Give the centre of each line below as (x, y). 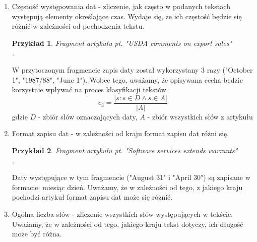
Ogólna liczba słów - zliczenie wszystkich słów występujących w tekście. (122, 214)
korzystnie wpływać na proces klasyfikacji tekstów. (90, 89)
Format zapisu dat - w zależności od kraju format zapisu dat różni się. (120, 133)
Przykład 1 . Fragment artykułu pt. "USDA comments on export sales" (122, 43)
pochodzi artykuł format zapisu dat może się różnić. (92, 197)
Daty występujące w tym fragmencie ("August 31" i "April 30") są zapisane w (131, 177)
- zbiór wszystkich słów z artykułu (200, 116)
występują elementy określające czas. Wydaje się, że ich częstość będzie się (127, 16)
